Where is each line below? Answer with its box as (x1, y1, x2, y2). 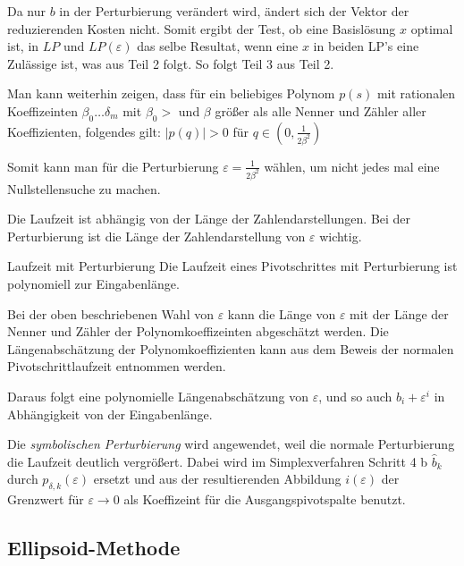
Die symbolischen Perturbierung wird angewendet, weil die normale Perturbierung (7, 435, 455, 453)
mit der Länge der (350, 304, 449, 323)
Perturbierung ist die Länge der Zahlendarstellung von (7, 226, 306, 245)
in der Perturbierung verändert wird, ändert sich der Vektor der (59, 2, 409, 20)
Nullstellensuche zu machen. (7, 179, 161, 198)
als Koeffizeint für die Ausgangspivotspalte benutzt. (123, 490, 406, 509)
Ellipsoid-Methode (7, 534, 181, 562)
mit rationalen (376, 84, 456, 103)
